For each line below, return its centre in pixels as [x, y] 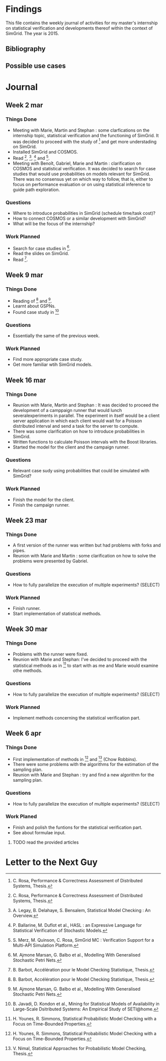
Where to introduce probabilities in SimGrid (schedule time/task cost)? [84, 213]
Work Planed [21, 816]
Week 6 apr [23, 733]
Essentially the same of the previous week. [56, 336]
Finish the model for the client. [44, 500]
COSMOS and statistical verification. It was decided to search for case [84, 168]
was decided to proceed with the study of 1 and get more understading [84, 141]
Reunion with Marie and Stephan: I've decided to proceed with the [80, 659]
